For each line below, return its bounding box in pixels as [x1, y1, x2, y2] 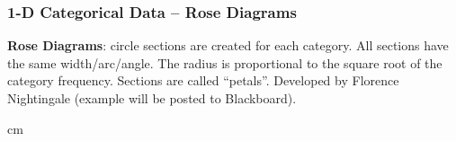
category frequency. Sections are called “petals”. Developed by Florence [7, 71, 399, 90]
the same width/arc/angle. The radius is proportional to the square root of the [7, 53, 443, 72]
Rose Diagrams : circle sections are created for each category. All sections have [7, 36, 449, 55]
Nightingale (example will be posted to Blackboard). [7, 89, 297, 107]
